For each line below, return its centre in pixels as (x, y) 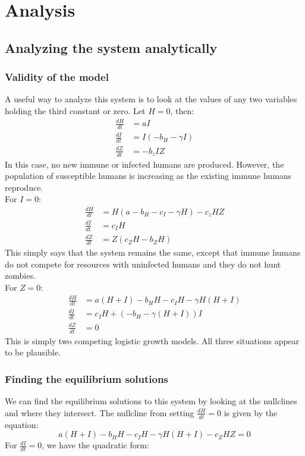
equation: (22, 424)
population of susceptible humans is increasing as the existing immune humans (148, 176)
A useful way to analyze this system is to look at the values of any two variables (151, 99)
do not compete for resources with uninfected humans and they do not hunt (143, 264)
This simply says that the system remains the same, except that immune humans (153, 252)
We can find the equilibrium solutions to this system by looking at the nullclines (151, 401)
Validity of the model (57, 77)
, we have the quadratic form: (95, 445)
